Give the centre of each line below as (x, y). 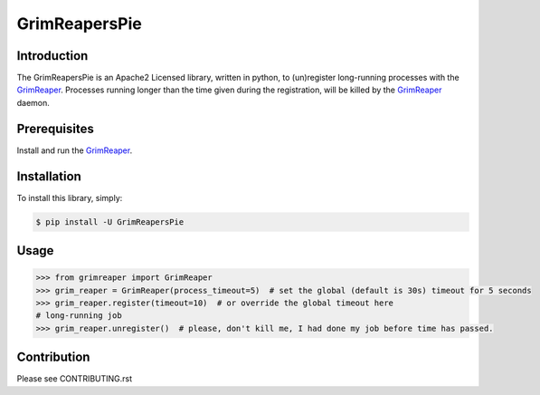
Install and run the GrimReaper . (75, 150)
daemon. (33, 102)
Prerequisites (55, 128)
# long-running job (79, 316)
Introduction (52, 56)
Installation (49, 176)
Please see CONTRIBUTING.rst (75, 379)
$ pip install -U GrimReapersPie (110, 222)
